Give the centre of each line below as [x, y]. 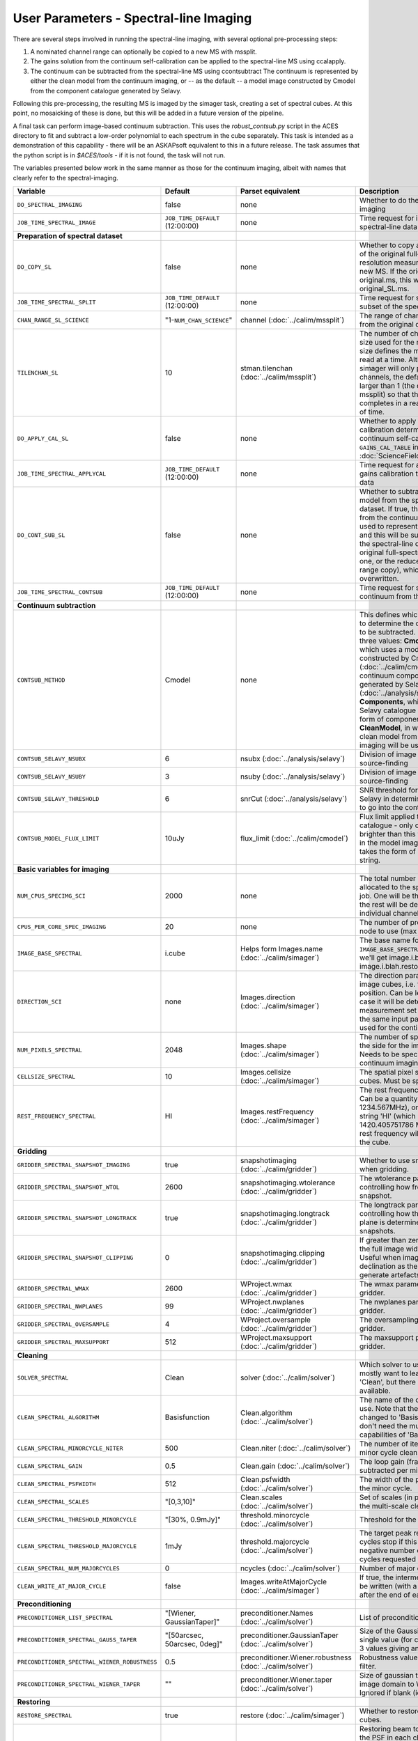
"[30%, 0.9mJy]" [193, 1520]
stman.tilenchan [266, 368]
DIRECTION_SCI [39, 1002]
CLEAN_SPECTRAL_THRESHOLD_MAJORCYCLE [77, 1546]
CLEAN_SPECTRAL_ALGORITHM [58, 1417]
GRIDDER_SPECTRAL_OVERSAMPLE [63, 1324]
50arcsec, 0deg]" [194, 1644]
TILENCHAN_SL [38, 373]
